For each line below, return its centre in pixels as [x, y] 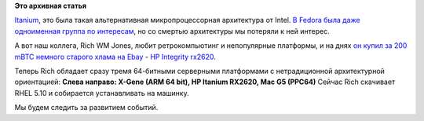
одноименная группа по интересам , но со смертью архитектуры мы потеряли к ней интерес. [172, 31]
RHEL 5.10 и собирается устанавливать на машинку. [102, 93]
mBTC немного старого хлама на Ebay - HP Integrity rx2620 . [115, 57]
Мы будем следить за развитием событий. [86, 108]
